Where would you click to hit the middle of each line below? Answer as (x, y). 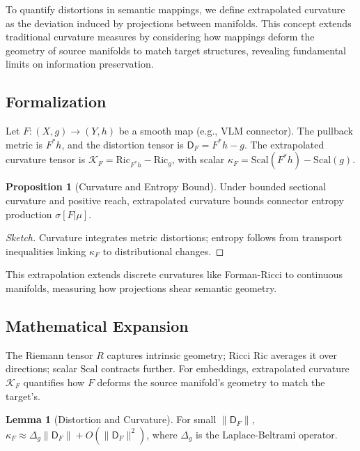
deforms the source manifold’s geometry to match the (211, 382)
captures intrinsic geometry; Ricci (179, 354)
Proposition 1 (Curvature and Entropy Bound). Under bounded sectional (166, 186)
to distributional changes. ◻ (163, 251)
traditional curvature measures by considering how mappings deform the (160, 37)
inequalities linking (46, 251)
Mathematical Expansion (97, 325)
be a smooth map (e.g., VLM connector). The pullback (236, 131)
